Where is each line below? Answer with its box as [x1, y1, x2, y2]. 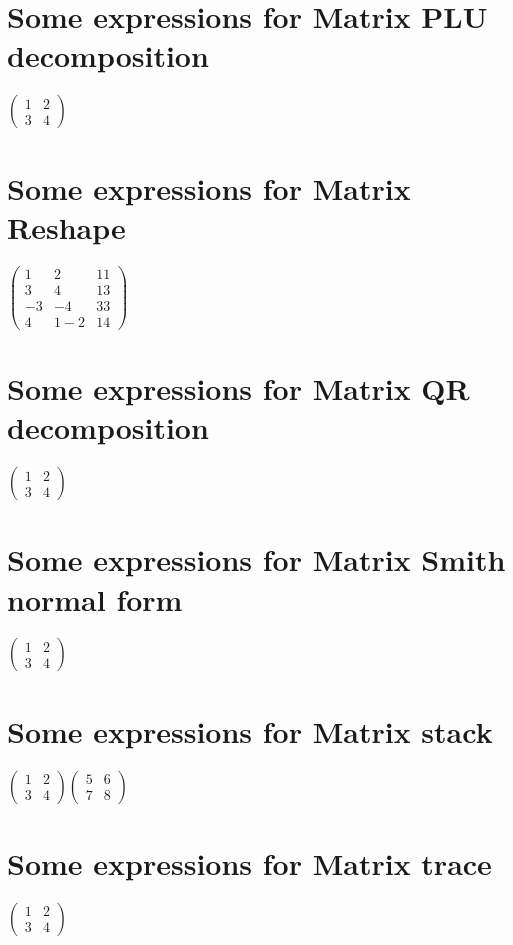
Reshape [7, 206, 126, 247]
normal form [7, 578, 183, 619]
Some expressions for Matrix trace [7, 842, 492, 883]
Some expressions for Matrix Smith [7, 539, 506, 580]
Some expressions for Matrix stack [7, 710, 493, 751]
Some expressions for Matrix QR [7, 368, 470, 408]
